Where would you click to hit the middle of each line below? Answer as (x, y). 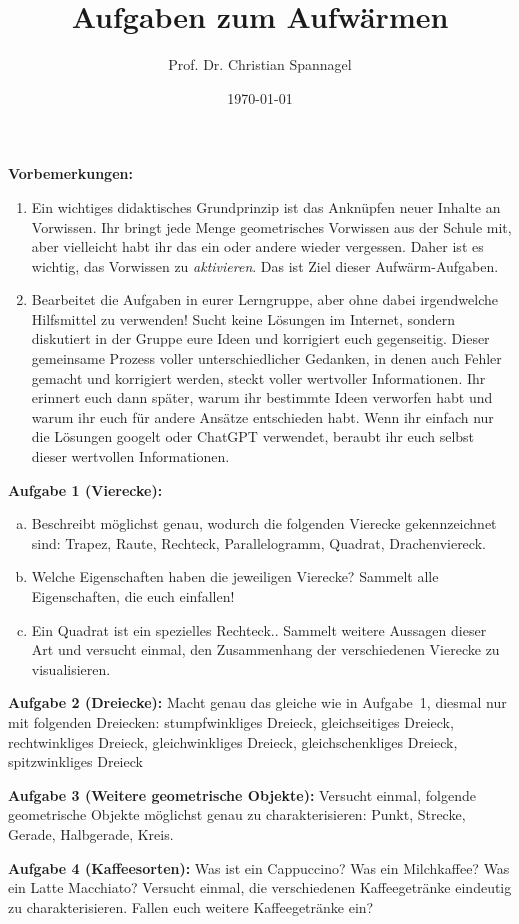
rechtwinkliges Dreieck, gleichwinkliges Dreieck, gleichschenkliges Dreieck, (233, 741)
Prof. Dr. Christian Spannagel (260, 64)
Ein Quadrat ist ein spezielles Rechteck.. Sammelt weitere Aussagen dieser (259, 629)
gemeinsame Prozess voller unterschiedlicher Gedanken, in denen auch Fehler (266, 358)
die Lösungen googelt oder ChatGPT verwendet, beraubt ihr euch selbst (253, 436)
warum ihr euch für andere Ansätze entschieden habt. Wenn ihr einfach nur (262, 416)
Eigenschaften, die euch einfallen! (133, 596)
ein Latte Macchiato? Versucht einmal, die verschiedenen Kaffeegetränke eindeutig (260, 887)
